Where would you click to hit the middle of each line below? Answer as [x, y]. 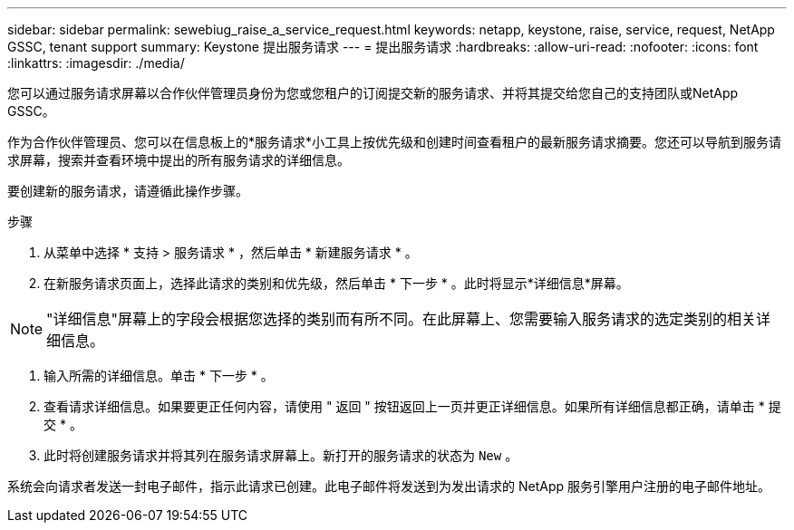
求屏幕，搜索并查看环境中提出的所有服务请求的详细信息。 [179, 160]
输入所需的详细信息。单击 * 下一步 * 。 [159, 376]
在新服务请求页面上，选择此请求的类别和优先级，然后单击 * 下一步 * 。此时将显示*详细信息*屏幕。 [336, 283]
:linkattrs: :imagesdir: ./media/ [96, 63]
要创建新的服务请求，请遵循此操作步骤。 [128, 191]
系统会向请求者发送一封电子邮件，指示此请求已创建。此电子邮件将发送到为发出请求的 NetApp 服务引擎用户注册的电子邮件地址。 [389, 486]
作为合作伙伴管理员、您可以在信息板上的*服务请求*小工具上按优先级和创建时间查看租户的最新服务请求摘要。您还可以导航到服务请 [395, 142]
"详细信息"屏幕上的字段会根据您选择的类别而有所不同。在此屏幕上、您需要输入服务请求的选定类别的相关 [401, 319]
